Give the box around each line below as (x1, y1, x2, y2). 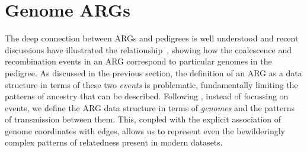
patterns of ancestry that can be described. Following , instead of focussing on (5, 90, 289, 102)
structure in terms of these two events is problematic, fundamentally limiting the (5, 78, 298, 90)
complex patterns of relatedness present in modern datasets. (5, 136, 223, 148)
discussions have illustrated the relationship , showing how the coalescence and (5, 43, 292, 56)
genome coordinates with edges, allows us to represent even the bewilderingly (5, 124, 286, 137)
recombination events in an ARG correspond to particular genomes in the (5, 55, 272, 67)
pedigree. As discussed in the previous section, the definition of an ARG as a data (5, 66, 302, 79)
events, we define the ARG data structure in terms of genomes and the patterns (5, 101, 295, 114)
